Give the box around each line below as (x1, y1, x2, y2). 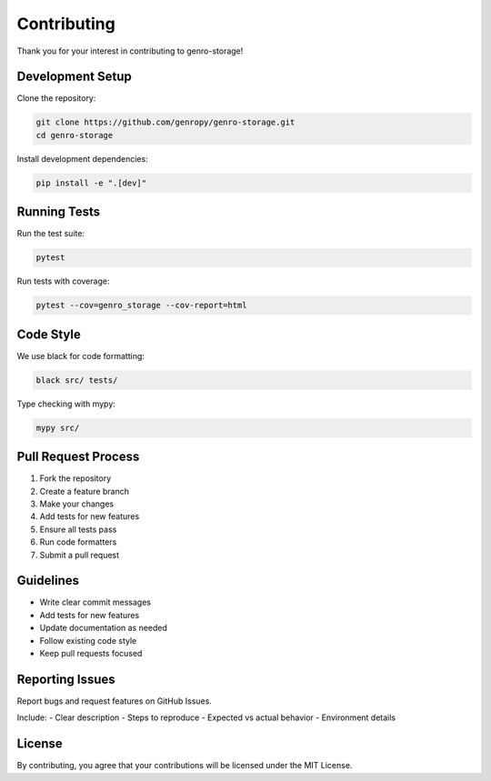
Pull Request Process (16, 449, 140, 465)
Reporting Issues (16, 671, 115, 686)
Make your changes (39, 498, 114, 509)
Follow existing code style (39, 635, 137, 646)
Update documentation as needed (39, 623, 168, 634)
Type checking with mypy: (16, 398, 115, 409)
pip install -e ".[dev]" (35, 177, 147, 188)
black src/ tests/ (35, 375, 118, 385)
